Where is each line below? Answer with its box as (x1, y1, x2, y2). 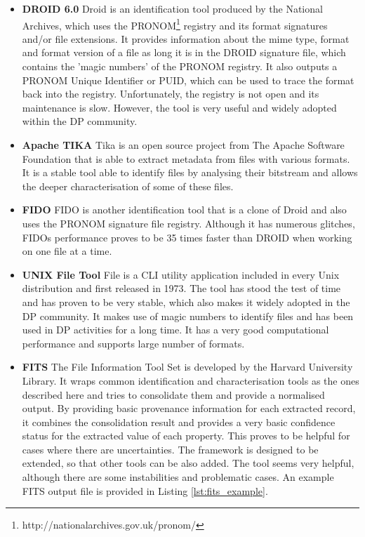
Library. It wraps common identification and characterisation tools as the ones (22, 373, 359, 387)
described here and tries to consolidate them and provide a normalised (22, 387, 325, 402)
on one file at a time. (22, 244, 112, 258)
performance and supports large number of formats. (22, 336, 245, 350)
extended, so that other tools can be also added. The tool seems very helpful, (22, 456, 354, 470)
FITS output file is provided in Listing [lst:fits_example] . (22, 483, 268, 498)
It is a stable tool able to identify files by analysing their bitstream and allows (22, 165, 358, 180)
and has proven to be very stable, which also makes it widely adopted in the (22, 294, 350, 309)
